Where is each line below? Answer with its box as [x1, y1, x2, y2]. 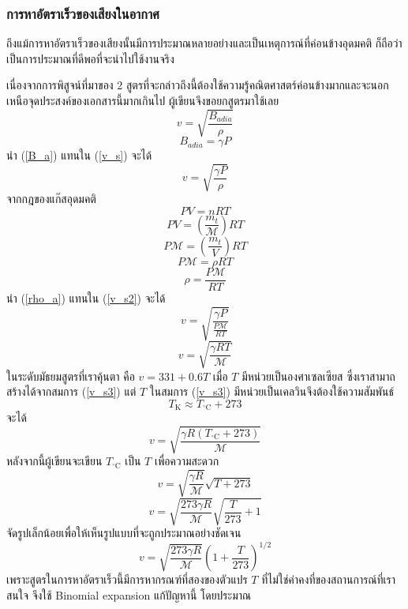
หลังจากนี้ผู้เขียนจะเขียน [6, 453, 103, 469]
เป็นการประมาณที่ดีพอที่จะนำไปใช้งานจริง [6, 50, 174, 66]
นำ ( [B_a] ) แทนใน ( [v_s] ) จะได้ [6, 147, 152, 164]
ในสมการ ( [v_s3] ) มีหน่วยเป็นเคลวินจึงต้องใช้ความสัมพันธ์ [149, 383, 395, 400]
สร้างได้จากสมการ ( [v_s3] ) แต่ [6, 383, 137, 400]
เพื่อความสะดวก [154, 453, 219, 469]
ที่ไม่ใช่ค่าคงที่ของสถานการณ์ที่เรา [261, 571, 396, 588]
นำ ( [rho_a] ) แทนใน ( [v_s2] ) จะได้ [6, 289, 166, 306]
